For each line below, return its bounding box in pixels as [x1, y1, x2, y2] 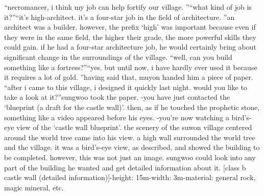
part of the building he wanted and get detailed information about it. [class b [4, 162, 246, 172]
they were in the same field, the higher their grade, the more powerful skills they [4, 31, 256, 42]
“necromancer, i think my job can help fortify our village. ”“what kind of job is [4, 2, 252, 12]
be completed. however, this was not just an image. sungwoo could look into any [4, 151, 256, 162]
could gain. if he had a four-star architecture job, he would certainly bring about [4, 41, 256, 52]
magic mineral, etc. [4, 182, 64, 192]
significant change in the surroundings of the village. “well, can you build [4, 51, 232, 62]
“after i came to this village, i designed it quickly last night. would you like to [4, 81, 247, 92]
